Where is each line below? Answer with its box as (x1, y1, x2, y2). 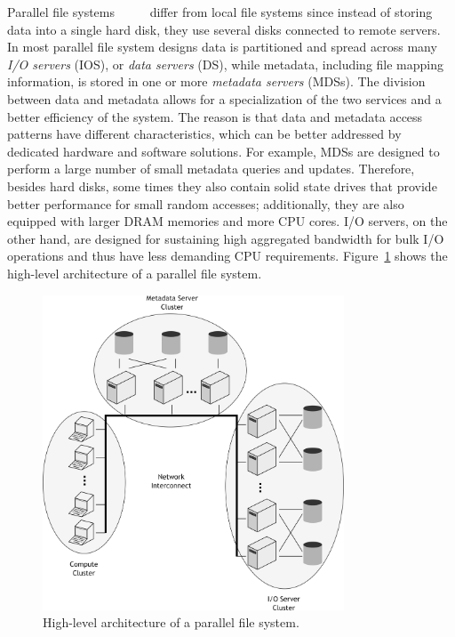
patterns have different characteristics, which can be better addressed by (7, 125, 402, 143)
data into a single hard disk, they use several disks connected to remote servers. (7, 20, 441, 38)
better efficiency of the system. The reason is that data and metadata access (7, 107, 423, 125)
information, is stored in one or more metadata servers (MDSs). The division (7, 72, 426, 91)
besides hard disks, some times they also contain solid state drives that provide (7, 176, 437, 195)
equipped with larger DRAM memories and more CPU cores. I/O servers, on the (7, 212, 448, 230)
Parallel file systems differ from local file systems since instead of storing (7, 3, 433, 20)
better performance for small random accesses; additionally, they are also (7, 194, 404, 213)
